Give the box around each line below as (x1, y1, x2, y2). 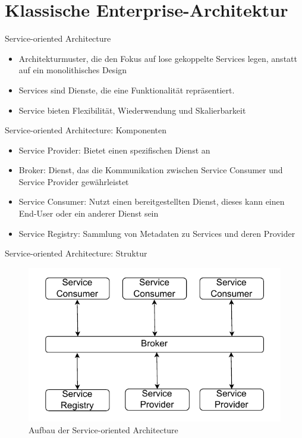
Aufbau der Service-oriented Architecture (29, 423, 178, 436)
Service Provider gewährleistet (18, 175, 129, 187)
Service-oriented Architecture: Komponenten (5, 124, 166, 136)
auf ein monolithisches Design (18, 64, 127, 76)
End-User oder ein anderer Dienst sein (18, 207, 159, 220)
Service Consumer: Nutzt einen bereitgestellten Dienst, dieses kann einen (18, 195, 285, 208)
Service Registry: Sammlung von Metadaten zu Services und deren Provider (18, 227, 295, 239)
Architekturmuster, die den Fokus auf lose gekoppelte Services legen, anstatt (18, 52, 297, 64)
